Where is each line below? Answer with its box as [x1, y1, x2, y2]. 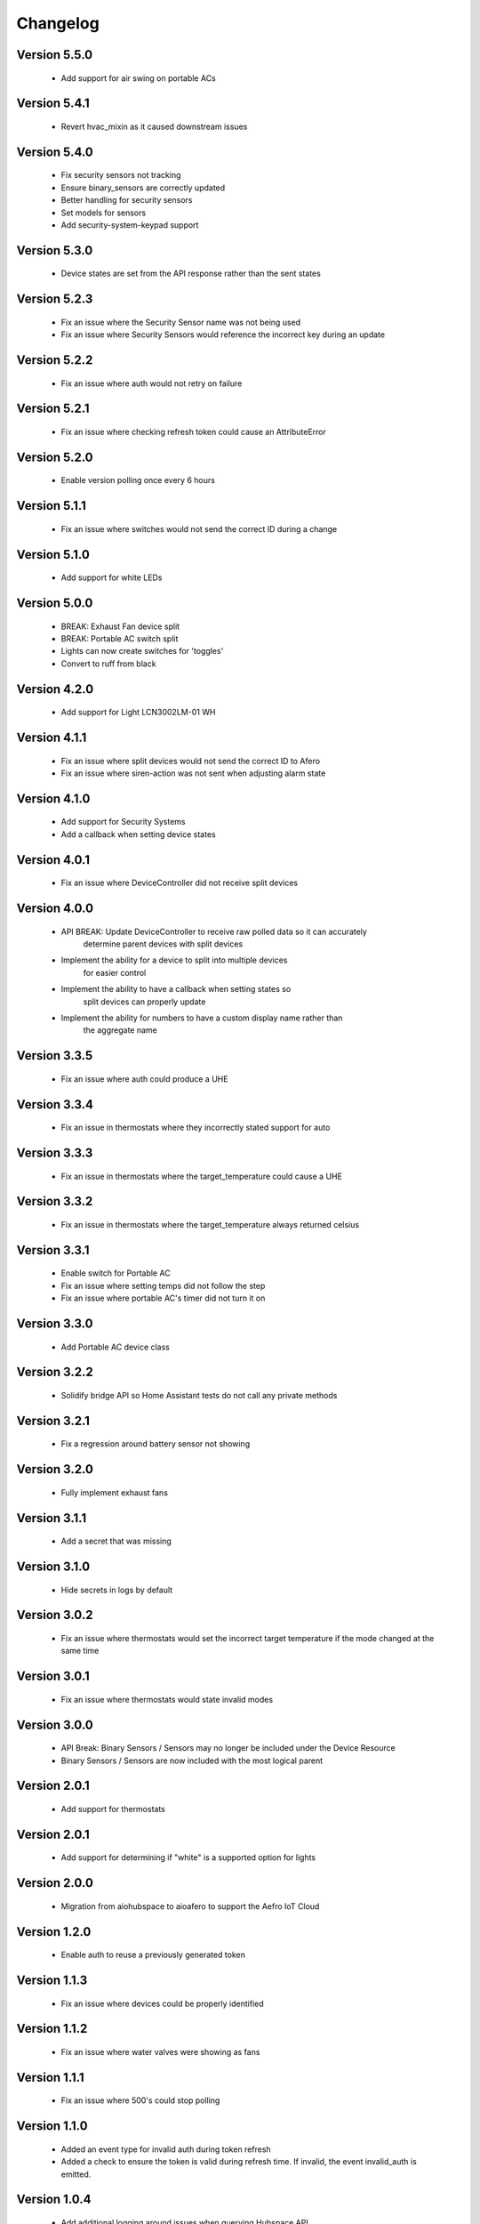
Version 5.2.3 [16, 292, 93, 307]
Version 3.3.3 [16, 1145, 93, 1160]
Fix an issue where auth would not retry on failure [60, 378, 243, 389]
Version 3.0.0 [16, 1717, 93, 1732]
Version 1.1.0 [16, 2118, 88, 2134]
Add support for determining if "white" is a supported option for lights [60, 1852, 316, 1863]
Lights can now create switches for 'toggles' [60, 646, 224, 657]
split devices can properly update [83, 996, 206, 1007]
